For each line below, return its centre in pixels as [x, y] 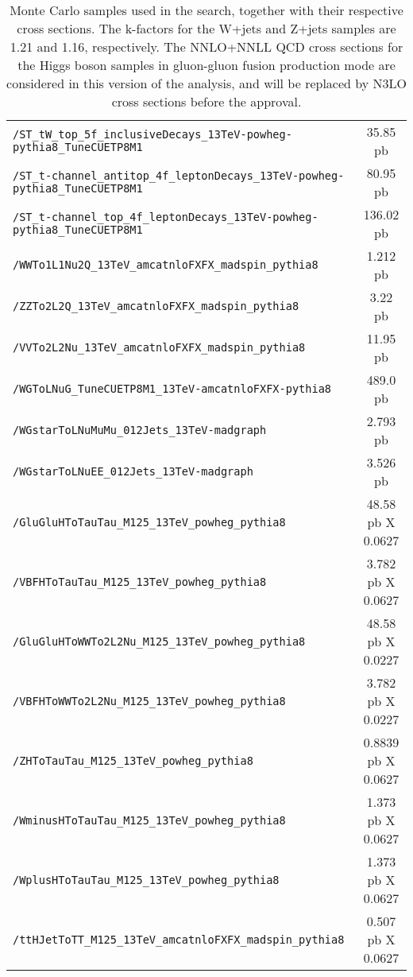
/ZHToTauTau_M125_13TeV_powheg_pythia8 [133, 760]
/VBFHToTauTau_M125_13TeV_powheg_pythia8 [140, 582]
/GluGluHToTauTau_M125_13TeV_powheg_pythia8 [149, 522]
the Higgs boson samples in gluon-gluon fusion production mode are [206, 65]
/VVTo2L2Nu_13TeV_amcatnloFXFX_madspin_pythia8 [159, 347]
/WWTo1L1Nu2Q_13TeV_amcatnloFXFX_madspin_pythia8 [166, 265]
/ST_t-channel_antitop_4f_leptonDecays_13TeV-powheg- [179, 176]
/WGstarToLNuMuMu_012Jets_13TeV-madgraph [140, 430]
